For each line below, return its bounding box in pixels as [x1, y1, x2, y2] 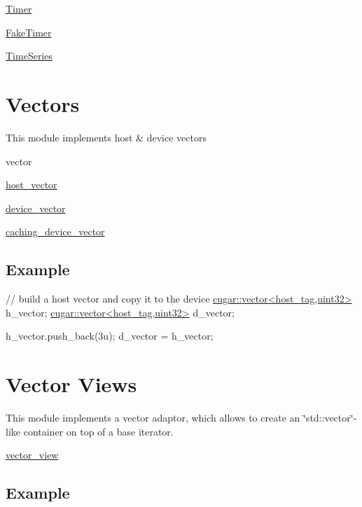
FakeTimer [6, 25, 52, 39]
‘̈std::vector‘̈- [302, 410, 357, 424]
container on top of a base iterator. [23, 424, 174, 438]
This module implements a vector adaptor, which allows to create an [6, 410, 300, 424]
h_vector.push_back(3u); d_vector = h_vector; [6, 328, 214, 343]
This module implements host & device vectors [6, 130, 207, 144]
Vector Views [6, 370, 137, 398]
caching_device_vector [6, 224, 105, 239]
